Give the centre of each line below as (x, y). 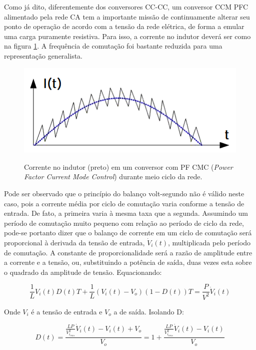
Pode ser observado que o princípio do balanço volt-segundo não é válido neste (124, 193)
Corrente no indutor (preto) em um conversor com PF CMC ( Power (128, 166)
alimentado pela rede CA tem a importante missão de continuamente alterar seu (127, 16)
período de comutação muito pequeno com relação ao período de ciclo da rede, (124, 223)
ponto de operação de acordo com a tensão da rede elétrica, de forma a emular (124, 26)
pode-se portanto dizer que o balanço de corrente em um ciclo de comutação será (128, 233)
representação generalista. (43, 55)
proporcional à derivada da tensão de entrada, (74, 242)
